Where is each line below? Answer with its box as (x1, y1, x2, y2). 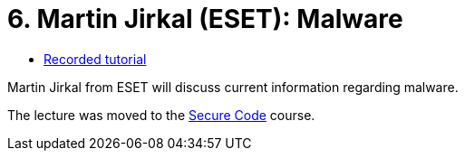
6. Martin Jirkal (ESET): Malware (7, 4, 403, 34)
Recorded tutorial (44, 51, 147, 67)
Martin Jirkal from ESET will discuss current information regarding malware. (7, 79, 459, 95)
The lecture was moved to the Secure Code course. (7, 107, 315, 123)
